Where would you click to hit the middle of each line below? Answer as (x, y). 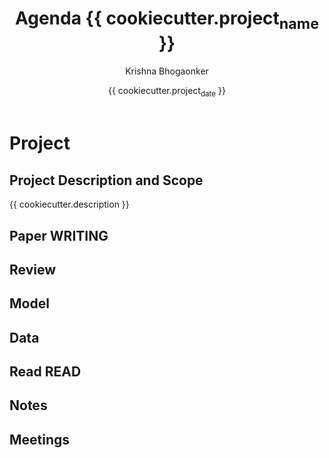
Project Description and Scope (106, 180)
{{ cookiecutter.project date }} (167, 91)
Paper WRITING (59, 235)
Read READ (45, 372)
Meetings (40, 439)
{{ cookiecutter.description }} (69, 204)
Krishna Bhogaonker (167, 71)
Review (33, 269)
